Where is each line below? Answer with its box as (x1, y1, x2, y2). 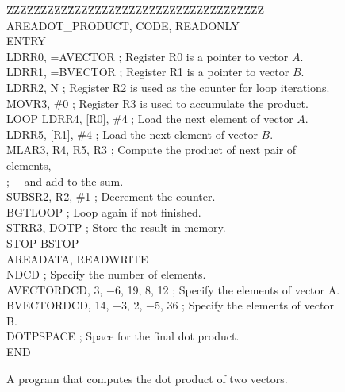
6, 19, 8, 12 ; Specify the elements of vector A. (114, 281, 340, 298)
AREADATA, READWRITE (6, 250, 148, 267)
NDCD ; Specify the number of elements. (6, 266, 206, 282)
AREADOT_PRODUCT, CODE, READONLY (6, 17, 240, 33)
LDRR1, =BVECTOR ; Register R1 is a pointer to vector (6, 63, 289, 80)
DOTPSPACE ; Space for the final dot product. (6, 328, 240, 344)
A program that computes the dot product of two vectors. (6, 370, 288, 386)
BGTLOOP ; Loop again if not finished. (6, 203, 201, 220)
